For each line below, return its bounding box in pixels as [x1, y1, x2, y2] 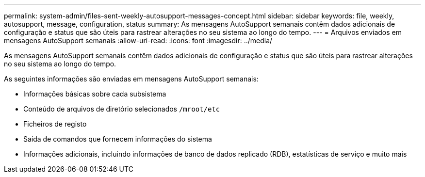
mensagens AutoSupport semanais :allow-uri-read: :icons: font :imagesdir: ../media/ [4, 36, 273, 45]
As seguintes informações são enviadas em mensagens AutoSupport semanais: [4, 75, 259, 83]
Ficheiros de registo [23, 120, 87, 128]
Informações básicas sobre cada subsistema [23, 90, 166, 98]
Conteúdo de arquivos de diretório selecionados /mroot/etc [23, 105, 220, 113]
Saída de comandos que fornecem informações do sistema [23, 135, 212, 143]
